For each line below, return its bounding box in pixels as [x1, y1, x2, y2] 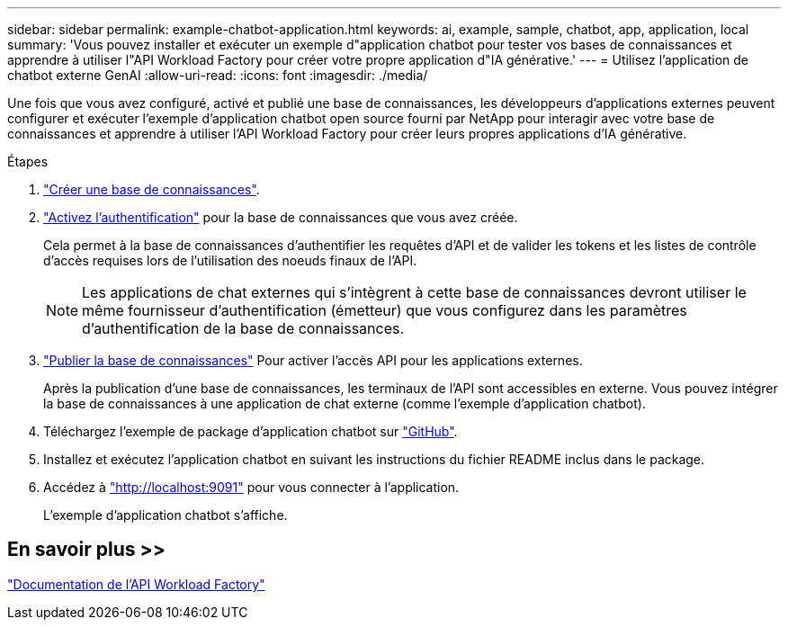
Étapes [7, 154, 49, 169]
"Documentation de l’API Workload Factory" [7, 576, 265, 592]
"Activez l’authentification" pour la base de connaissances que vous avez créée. [43, 210, 518, 225]
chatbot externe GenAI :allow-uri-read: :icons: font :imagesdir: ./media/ [7, 67, 428, 83]
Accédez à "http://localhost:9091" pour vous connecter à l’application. [43, 479, 460, 495]
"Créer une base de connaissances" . [43, 182, 260, 197]
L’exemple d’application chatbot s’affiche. [43, 507, 288, 523]
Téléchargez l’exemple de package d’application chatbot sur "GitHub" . [43, 424, 458, 439]
